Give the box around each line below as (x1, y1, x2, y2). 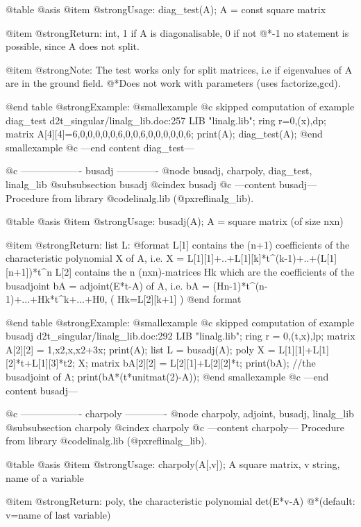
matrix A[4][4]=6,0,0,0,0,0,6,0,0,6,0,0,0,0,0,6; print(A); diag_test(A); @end (6, 126, 323, 141)
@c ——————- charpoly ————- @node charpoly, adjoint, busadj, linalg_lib (6, 406, 354, 421)
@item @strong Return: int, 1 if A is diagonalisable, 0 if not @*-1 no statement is (6, 25, 349, 40)
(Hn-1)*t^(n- (212, 278, 268, 292)
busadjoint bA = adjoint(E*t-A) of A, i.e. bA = (6, 278, 210, 292)
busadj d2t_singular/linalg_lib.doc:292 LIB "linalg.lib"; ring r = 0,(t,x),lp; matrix (6, 328, 355, 343)
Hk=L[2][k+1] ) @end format (117, 292, 242, 306)
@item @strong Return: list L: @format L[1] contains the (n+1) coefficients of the (6, 237, 350, 251)
